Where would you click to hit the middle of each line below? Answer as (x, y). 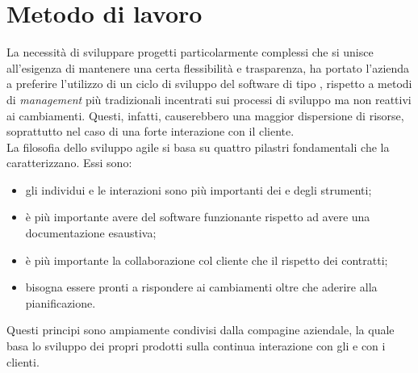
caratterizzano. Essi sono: (69, 163)
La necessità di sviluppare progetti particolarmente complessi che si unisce (190, 52)
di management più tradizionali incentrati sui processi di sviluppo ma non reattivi (209, 99)
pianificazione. (61, 302)
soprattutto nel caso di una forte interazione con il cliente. (150, 131)
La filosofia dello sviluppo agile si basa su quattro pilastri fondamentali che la (198, 147)
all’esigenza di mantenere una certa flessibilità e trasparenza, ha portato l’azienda (208, 67)
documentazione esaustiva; (91, 233)
